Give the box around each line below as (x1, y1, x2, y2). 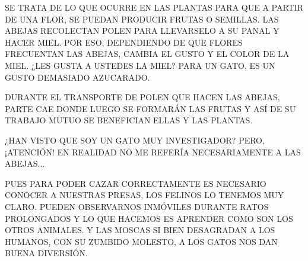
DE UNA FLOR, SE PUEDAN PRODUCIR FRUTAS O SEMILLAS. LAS (5, 12, 279, 25)
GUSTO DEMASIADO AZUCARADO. (5, 71, 150, 83)
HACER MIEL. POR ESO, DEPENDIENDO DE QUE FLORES (5, 36, 243, 48)
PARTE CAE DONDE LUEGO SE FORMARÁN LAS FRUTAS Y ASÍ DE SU (5, 102, 296, 114)
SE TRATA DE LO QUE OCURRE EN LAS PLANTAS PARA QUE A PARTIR (5, 1, 304, 13)
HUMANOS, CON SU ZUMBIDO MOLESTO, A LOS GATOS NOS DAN (5, 235, 278, 247)
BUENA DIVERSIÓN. (5, 247, 88, 259)
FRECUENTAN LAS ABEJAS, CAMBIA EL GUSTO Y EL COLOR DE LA (5, 47, 290, 60)
